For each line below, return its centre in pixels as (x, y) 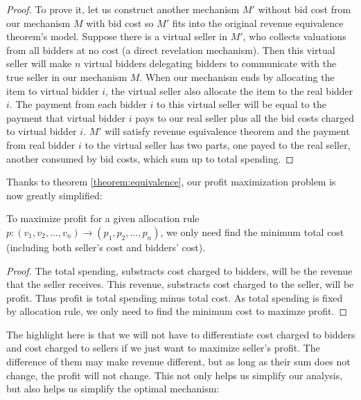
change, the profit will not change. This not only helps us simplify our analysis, (175, 375)
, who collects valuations (294, 36)
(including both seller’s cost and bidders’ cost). (106, 247)
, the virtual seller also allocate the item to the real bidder (229, 90)
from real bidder (41, 144)
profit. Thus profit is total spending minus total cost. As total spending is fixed (175, 297)
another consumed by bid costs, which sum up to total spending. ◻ (150, 158)
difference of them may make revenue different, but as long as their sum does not (178, 362)
